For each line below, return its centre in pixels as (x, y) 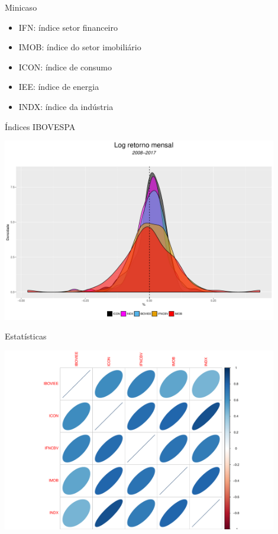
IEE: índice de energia (59, 87)
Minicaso (21, 7)
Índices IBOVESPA (40, 126)
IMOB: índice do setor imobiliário (80, 47)
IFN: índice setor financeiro (68, 27)
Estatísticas (26, 336)
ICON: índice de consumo (65, 67)
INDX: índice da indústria (66, 106)
